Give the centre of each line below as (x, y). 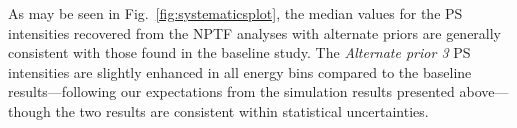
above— (484, 91)
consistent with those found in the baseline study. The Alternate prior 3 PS (239, 52)
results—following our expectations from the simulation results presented (231, 91)
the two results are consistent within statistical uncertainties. (242, 110)
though (29, 110)
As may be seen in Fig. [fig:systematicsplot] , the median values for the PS (235, 13)
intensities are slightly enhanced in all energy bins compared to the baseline (240, 71)
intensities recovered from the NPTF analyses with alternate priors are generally (255, 32)
